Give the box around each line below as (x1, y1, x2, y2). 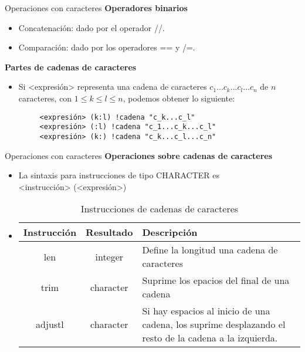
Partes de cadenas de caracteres (5, 60, 137, 73)
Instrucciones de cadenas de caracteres (80, 202, 239, 216)
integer (95, 249, 124, 263)
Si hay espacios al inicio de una (142, 304, 270, 318)
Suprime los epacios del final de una (142, 273, 290, 287)
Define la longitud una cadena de (142, 243, 278, 257)
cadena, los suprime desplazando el (142, 317, 286, 331)
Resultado (86, 225, 133, 239)
